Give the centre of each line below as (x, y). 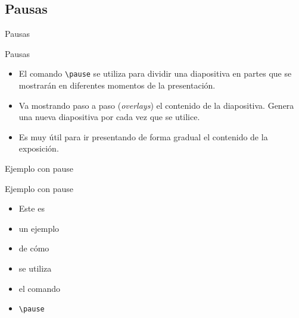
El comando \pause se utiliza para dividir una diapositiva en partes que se (155, 73)
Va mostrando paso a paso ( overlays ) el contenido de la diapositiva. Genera (156, 105)
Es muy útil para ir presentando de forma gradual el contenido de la (143, 136)
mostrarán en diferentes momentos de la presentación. (117, 85)
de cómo (34, 248)
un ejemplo (39, 228)
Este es (32, 208)
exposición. (39, 148)
